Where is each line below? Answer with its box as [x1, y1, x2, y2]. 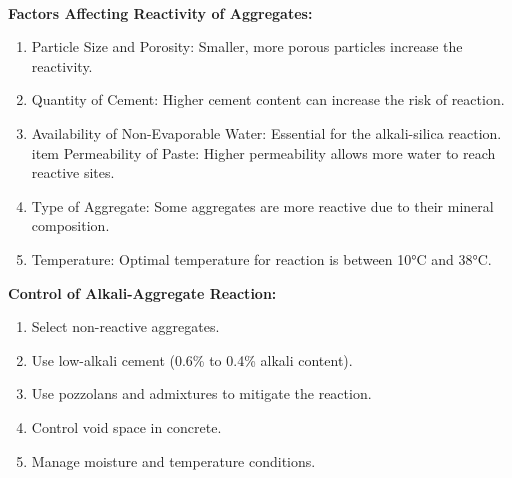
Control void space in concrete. [31, 416, 222, 437]
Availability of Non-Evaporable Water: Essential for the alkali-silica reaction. [31, 122, 502, 143]
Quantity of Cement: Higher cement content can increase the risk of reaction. [31, 89, 505, 110]
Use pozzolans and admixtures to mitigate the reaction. [31, 383, 372, 404]
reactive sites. [31, 162, 115, 183]
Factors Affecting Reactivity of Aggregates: [8, 2, 313, 23]
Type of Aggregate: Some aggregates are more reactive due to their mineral [31, 195, 494, 216]
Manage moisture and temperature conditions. [31, 450, 316, 471]
